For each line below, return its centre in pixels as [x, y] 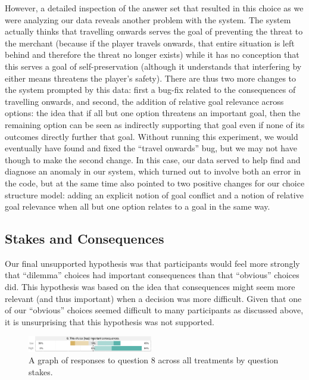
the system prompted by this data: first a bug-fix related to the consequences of [150, 90]
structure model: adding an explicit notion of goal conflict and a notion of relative [154, 194]
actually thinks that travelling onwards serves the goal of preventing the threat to [154, 31]
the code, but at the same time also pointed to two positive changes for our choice [155, 183]
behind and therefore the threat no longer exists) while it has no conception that [152, 54]
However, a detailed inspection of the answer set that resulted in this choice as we [154, 8]
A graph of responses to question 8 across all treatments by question [154, 360]
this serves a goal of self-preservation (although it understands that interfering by [153, 66]
